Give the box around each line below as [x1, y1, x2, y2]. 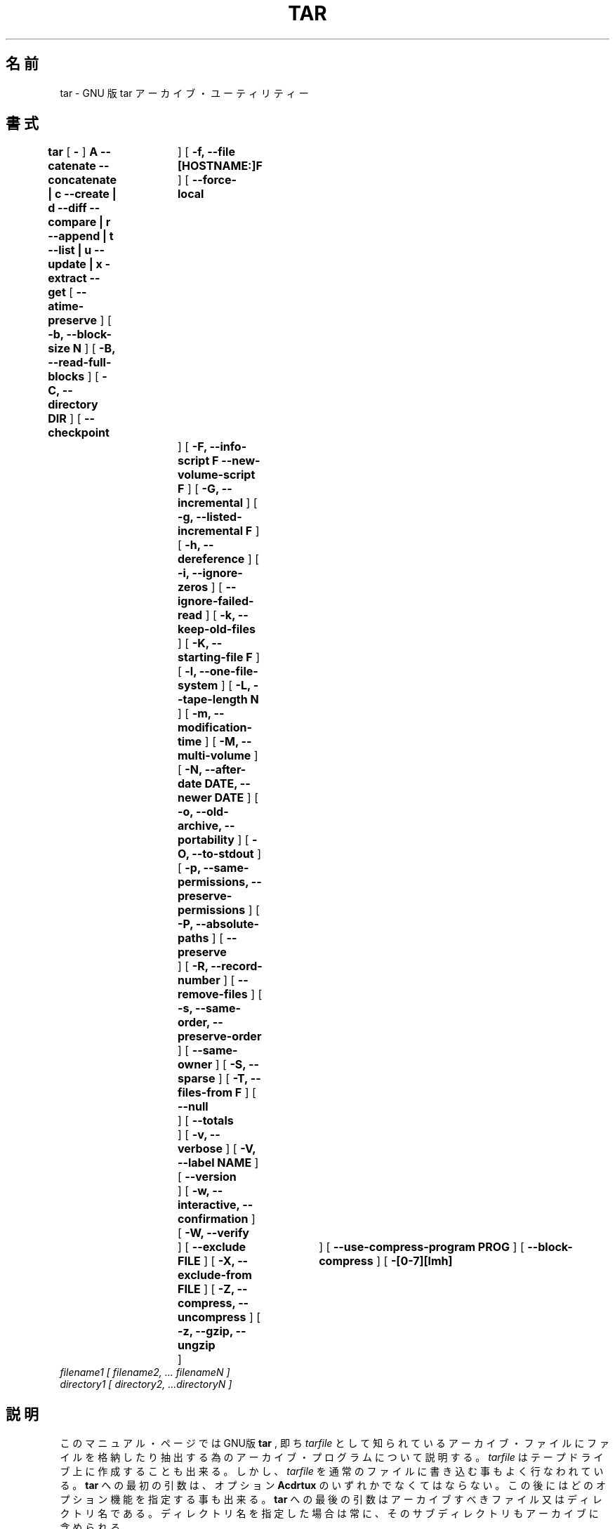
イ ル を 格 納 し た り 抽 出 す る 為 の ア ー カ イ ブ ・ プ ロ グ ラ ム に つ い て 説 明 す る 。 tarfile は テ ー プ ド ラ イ [60, 1451, 604, 1464]
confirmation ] [178, 1212, 256, 1226]
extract [48, 271, 87, 286]
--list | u [48, 243, 92, 258]
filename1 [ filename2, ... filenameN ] [60, 1366, 230, 1379]
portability [178, 833, 234, 847]
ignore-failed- [178, 594, 254, 609]
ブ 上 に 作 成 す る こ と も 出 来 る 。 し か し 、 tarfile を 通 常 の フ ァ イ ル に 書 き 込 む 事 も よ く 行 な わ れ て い [60, 1465, 604, 1478]
